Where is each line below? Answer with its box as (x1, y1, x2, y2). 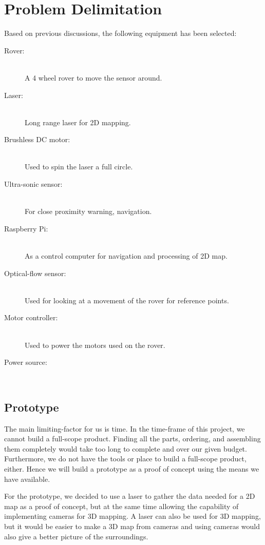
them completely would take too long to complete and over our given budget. (4, 443, 247, 454)
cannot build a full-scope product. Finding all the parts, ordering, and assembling (4, 433, 261, 444)
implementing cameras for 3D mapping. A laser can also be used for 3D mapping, (4, 511, 261, 521)
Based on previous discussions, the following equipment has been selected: (4, 28, 237, 38)
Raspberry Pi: (4, 223, 48, 233)
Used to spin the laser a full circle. (25, 161, 133, 172)
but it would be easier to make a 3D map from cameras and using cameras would (4, 520, 260, 531)
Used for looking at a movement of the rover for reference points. (25, 295, 229, 305)
